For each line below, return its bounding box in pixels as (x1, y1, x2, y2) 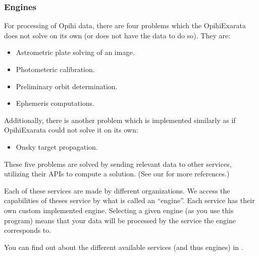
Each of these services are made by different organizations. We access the (4, 185, 230, 196)
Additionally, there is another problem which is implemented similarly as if (4, 114, 236, 125)
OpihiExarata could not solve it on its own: (4, 124, 138, 135)
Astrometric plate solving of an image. (16, 47, 135, 57)
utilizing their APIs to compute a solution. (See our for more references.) (4, 168, 230, 179)
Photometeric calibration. (16, 64, 95, 74)
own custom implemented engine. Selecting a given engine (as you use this (4, 205, 234, 215)
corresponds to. (4, 225, 51, 235)
